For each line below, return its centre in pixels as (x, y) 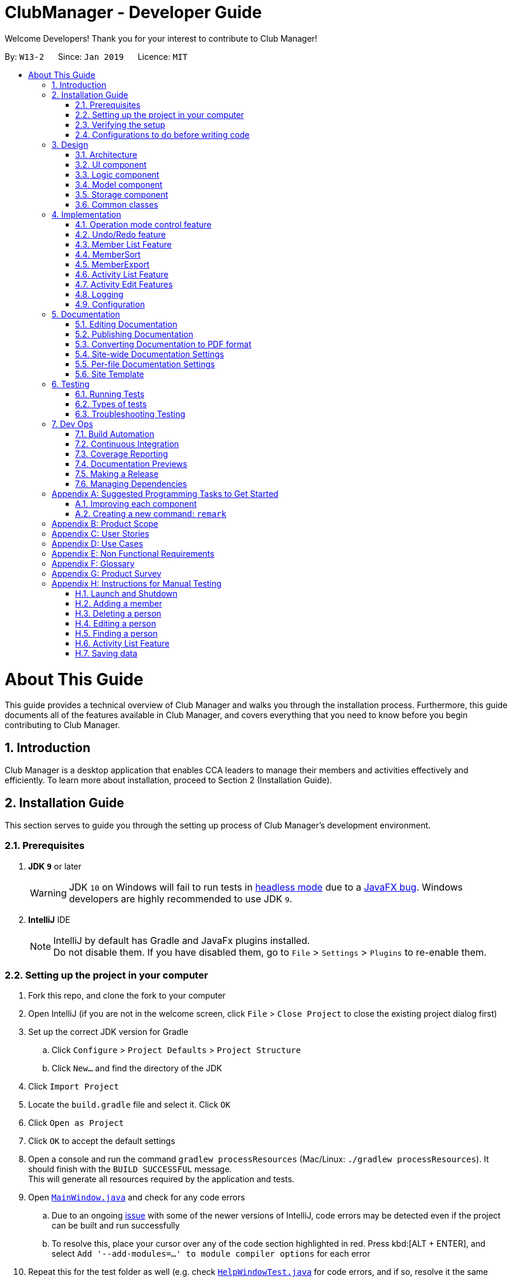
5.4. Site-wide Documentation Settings (150, 354)
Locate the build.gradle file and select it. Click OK (129, 1105)
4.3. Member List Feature (123, 244)
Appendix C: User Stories (101, 533)
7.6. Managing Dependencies (131, 483)
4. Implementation (87, 214)
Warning (48, 893)
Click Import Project (74, 1087)
